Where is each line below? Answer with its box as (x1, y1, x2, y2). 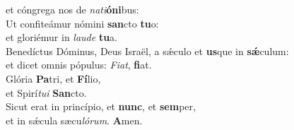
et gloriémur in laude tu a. (6, 30, 118, 45)
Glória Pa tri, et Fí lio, (6, 71, 101, 85)
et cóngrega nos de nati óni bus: (6, 2, 139, 16)
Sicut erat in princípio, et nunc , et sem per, (6, 99, 196, 114)
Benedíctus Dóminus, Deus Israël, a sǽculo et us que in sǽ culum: (6, 43, 289, 58)
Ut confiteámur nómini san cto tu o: (6, 16, 159, 30)
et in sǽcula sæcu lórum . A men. (6, 112, 143, 127)
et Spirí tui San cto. (6, 85, 87, 100)
